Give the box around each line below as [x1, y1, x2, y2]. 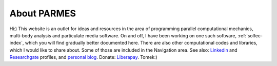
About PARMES [9, 8, 76, 19]
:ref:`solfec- [238, 32, 263, 38]
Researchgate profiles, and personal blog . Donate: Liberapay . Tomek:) [9, 54, 157, 60]
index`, [9, 40, 24, 46]
